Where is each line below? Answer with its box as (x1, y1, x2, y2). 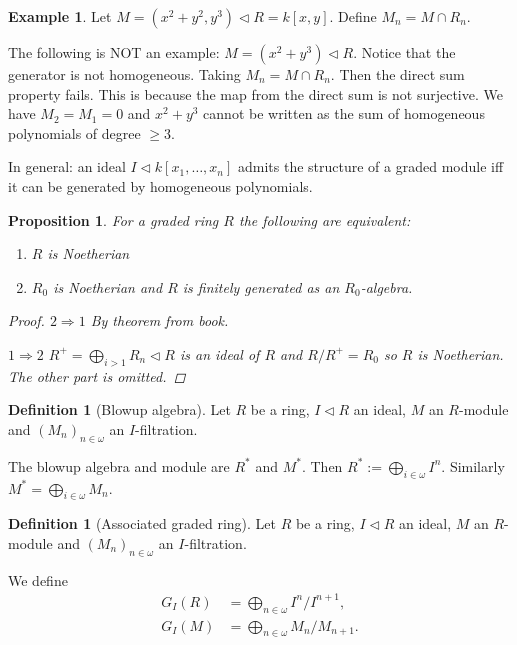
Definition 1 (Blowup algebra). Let (8, 399, 231, 420)
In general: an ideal (8, 156, 126, 177)
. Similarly (441, 455, 505, 476)
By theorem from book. (90, 310, 229, 331)
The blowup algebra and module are (8, 455, 230, 476)
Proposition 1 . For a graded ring (8, 209, 219, 230)
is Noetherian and (53, 276, 163, 297)
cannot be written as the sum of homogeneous (203, 103, 485, 124)
